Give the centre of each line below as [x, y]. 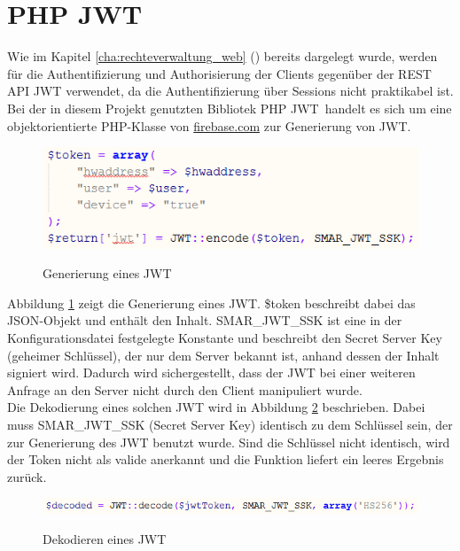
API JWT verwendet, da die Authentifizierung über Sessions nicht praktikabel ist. [230, 91]
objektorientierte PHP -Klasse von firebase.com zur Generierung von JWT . [209, 125]
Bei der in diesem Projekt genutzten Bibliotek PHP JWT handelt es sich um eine [230, 108]
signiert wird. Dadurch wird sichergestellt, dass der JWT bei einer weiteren [211, 373]
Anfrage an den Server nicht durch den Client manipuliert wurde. [185, 389]
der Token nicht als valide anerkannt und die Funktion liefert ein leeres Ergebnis [226, 459]
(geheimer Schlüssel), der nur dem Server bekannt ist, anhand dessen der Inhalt [223, 355]
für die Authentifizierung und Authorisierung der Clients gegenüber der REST [219, 73]
